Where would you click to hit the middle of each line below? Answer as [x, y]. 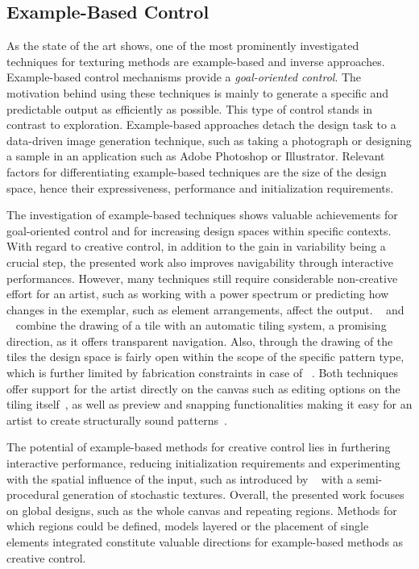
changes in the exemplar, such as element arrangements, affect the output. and [205, 309]
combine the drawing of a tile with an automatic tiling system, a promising [201, 325]
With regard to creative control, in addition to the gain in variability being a [196, 246]
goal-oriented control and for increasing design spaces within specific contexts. [199, 230]
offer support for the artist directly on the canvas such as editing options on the [203, 388]
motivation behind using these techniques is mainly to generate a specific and [198, 92]
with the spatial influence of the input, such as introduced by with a [180, 478]
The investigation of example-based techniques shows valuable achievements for [202, 215]
